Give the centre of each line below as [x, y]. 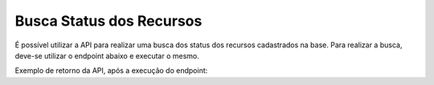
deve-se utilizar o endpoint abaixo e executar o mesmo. [107, 55]
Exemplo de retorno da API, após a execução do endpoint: [111, 71]
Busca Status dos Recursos [108, 21]
